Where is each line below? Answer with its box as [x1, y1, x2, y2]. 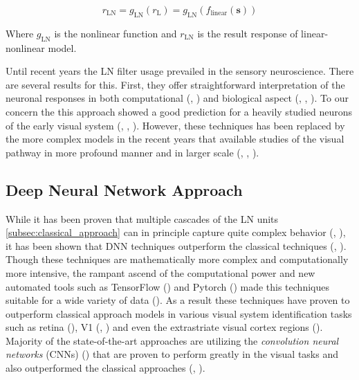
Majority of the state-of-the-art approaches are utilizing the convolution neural [6, 333, 339, 347]
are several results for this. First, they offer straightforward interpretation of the [6, 77, 345, 91]
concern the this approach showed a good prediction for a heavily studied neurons [6, 104, 353, 118]
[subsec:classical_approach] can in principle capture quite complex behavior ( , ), [6, 225, 346, 239]
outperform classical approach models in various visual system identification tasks [6, 306, 352, 320]
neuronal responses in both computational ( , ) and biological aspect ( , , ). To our [6, 91, 349, 105]
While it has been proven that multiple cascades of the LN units [6, 211, 279, 226]
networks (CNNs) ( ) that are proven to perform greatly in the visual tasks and [6, 347, 338, 361]
